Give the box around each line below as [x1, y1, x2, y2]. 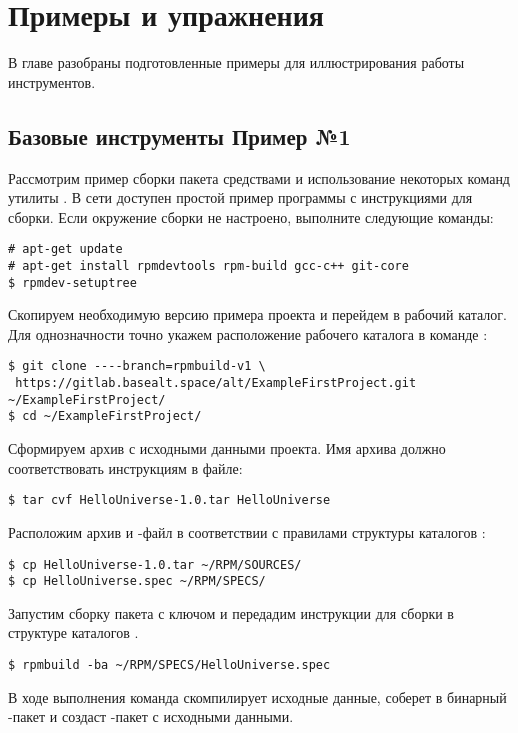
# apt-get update [8, 242, 123, 257]
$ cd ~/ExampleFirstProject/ [8, 409, 202, 424]
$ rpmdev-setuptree [8, 275, 137, 290]
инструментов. [8, 71, 96, 92]
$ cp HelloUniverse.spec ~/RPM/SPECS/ [8, 574, 266, 589]
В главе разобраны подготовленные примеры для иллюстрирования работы [8, 52, 465, 73]
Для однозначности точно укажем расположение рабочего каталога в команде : [8, 323, 488, 344]
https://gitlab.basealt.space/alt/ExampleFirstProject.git [15, 376, 417, 391]
